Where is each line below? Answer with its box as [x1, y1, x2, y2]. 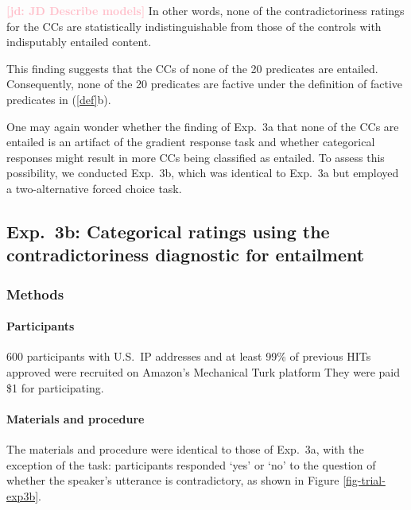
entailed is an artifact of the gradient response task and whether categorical [6, 133, 375, 150]
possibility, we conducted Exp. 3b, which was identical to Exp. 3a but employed [6, 164, 399, 181]
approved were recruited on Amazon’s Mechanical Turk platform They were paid [6, 363, 401, 380]
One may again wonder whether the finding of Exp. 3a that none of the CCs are [6, 118, 399, 134]
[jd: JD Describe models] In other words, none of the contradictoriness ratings [6, 2, 405, 18]
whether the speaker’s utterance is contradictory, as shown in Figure [6, 472, 339, 489]
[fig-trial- [343, 472, 386, 489]
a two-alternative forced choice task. [6, 180, 182, 196]
